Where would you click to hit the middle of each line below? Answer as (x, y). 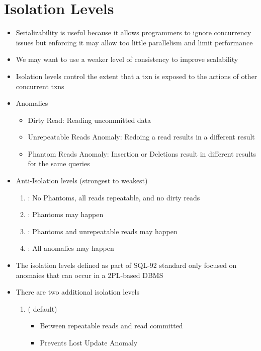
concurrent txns (40, 86)
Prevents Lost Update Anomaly (89, 342)
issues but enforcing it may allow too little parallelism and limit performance (134, 42)
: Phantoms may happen (66, 214)
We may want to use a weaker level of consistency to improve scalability (127, 59)
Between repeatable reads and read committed (111, 326)
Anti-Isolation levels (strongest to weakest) (82, 181)
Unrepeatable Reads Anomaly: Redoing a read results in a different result (141, 137)
